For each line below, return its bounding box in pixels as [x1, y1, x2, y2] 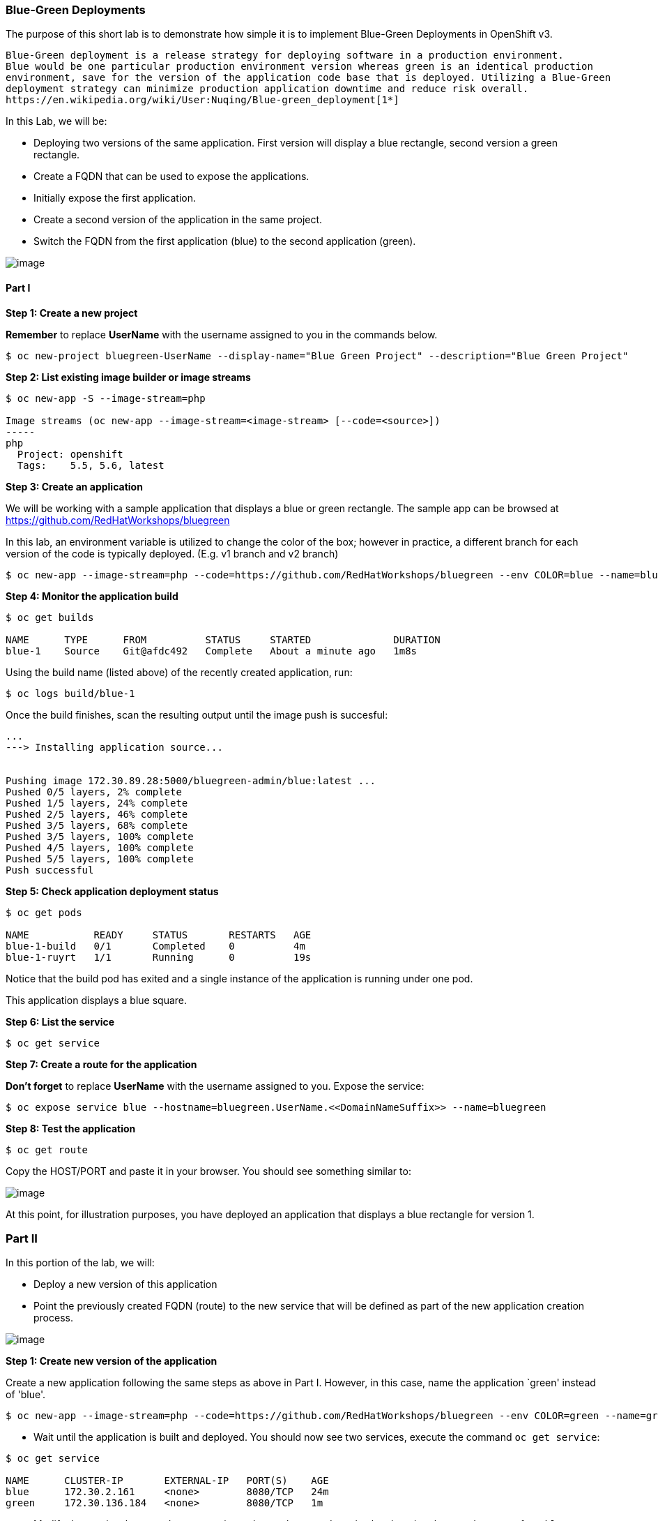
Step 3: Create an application [6, 480, 143, 493]
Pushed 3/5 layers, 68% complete [6, 819, 188, 831]
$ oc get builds [6, 611, 94, 623]
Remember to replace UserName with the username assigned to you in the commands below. [6, 328, 438, 340]
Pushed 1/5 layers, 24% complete [6, 797, 188, 809]
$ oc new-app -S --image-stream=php [6, 392, 206, 404]
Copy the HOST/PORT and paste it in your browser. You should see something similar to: [6, 1164, 411, 1177]
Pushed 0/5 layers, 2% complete [6, 786, 182, 797]
